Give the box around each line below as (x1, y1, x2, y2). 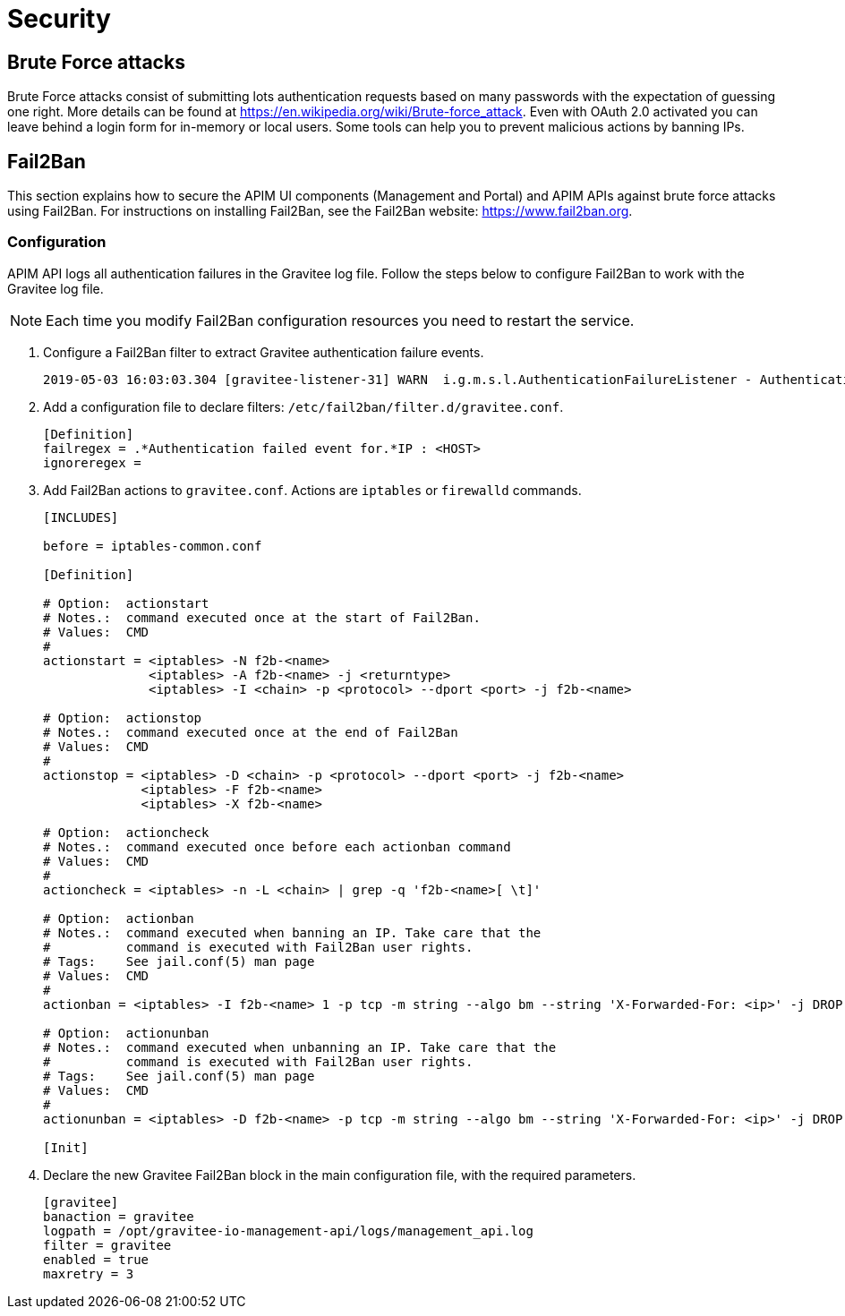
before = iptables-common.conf (43, 538, 262, 553)
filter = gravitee (43, 1237, 172, 1252)
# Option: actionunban (43, 1025, 209, 1040)
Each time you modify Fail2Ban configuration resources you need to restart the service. (46, 311, 635, 329)
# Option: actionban (43, 910, 194, 926)
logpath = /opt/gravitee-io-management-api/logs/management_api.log (43, 1223, 533, 1238)
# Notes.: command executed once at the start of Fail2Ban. (43, 610, 481, 625)
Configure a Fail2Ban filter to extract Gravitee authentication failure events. (43, 344, 484, 360)
